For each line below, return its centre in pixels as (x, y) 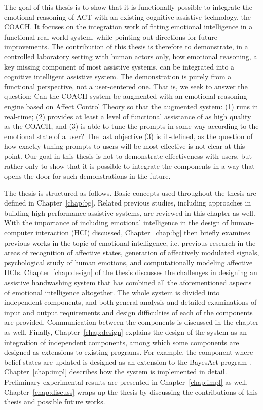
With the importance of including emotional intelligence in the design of (116, 223)
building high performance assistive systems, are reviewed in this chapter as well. (130, 212)
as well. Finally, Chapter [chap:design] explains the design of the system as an (126, 332)
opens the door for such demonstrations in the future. (87, 176)
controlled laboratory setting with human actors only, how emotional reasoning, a (131, 56)
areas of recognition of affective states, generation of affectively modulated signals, (132, 252)
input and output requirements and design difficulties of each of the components (128, 312)
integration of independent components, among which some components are (122, 342)
